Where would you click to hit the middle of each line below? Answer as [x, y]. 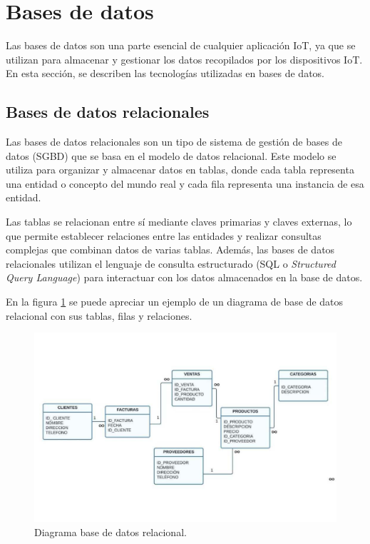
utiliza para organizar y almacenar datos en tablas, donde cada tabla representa [180, 170]
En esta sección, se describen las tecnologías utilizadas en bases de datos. [165, 73]
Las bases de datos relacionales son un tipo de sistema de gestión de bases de [174, 142]
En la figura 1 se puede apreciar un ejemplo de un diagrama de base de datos [175, 302]
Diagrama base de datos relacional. [111, 532]
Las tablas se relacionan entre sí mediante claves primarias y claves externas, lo [179, 222]
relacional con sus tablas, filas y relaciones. [99, 315]
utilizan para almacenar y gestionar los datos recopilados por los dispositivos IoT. [184, 59]
